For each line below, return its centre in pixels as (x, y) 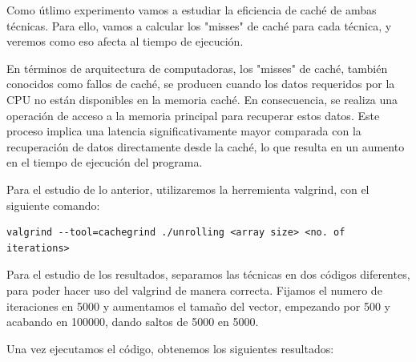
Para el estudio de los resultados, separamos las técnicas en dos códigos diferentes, (208, 274)
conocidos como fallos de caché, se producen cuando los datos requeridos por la (201, 84)
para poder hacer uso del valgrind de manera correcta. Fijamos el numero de (194, 290)
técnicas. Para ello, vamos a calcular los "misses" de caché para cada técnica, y (199, 25)
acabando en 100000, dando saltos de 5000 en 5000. (133, 322)
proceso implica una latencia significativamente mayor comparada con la (184, 131)
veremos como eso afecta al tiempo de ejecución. (125, 41)
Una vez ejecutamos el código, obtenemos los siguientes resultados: (170, 348)
